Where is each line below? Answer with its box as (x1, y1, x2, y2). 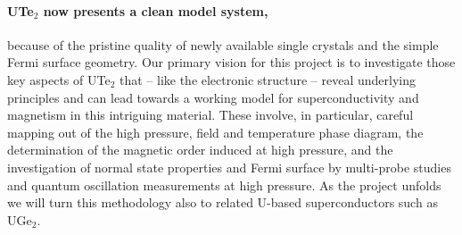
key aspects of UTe (7, 70, 111, 88)
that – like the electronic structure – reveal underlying (119, 70, 416, 88)
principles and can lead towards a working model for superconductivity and (7, 88, 419, 106)
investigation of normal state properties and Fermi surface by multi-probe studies (7, 157, 451, 176)
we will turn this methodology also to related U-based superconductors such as (7, 193, 438, 212)
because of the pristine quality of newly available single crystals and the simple (7, 35, 439, 54)
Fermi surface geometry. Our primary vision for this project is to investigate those (7, 53, 456, 71)
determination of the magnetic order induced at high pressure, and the (7, 140, 393, 159)
